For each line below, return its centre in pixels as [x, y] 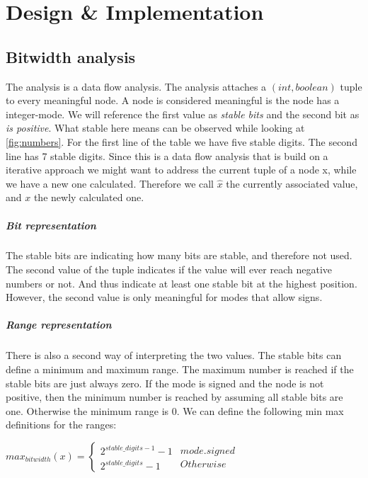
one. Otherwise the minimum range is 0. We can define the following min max [175, 410]
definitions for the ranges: [61, 425]
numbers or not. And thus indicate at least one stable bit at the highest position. [182, 283]
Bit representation [51, 225]
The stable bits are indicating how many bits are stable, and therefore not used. [179, 255]
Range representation [59, 325]
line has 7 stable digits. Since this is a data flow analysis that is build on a [167, 155]
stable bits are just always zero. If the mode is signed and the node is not [165, 383]
